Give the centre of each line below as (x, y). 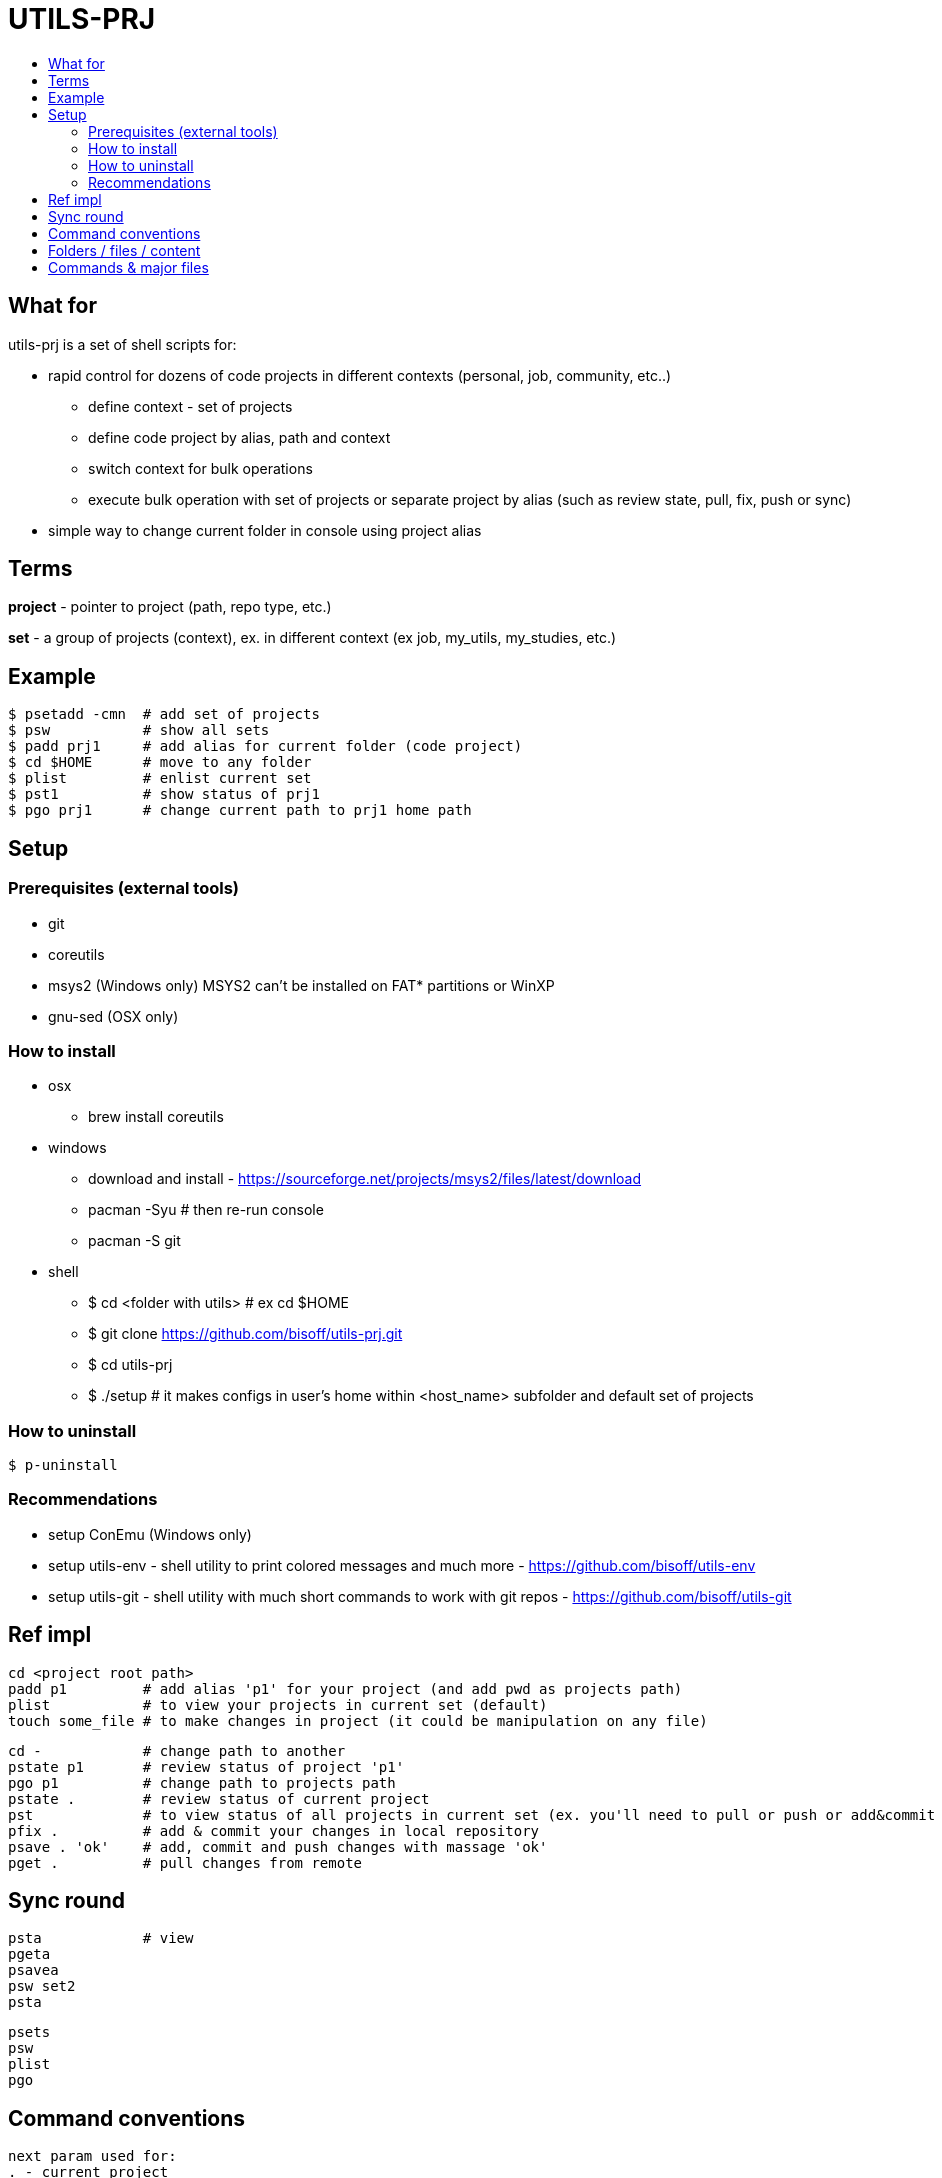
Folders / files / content (124, 250)
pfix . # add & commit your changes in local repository (274, 1830)
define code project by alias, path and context (239, 437)
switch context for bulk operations (200, 468)
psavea (33, 1970)
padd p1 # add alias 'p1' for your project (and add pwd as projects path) (345, 1688)
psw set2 (42, 1986)
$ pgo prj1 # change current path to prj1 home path (240, 810)
